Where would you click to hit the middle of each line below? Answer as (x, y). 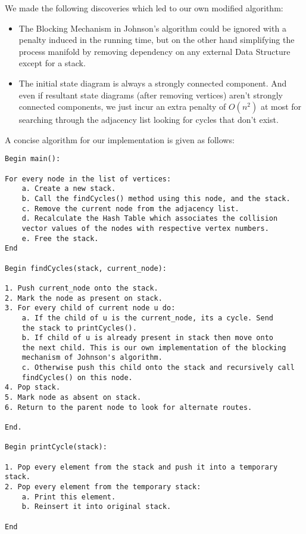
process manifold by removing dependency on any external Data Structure (154, 51)
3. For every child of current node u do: (90, 308)
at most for (281, 107)
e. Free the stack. (60, 238)
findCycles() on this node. (77, 377)
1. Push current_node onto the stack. (82, 288)
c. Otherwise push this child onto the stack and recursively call (158, 368)
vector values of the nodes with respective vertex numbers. (145, 228)
